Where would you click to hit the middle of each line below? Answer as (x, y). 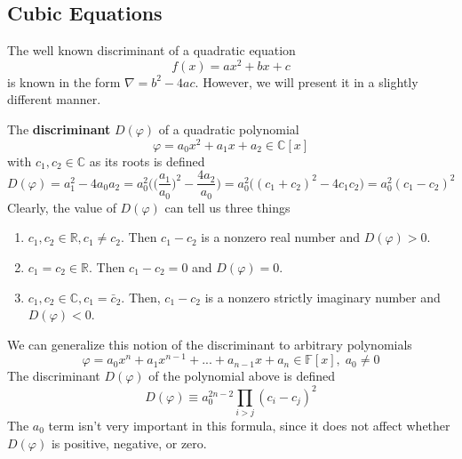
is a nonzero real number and (281, 237)
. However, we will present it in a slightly (307, 81)
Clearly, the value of (62, 207)
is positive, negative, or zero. (129, 443)
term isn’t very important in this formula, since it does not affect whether (249, 425)
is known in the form (64, 81)
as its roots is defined (147, 161)
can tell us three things (227, 207)
